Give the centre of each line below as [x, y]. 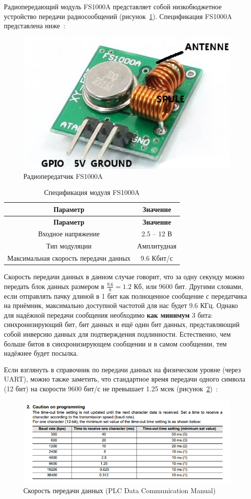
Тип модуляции [69, 246]
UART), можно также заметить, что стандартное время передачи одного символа [125, 379]
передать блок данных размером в [54, 286]
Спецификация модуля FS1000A [92, 192]
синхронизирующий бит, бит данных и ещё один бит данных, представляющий [122, 324]
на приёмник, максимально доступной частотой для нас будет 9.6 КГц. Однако [121, 305]
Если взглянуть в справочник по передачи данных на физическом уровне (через [122, 369]
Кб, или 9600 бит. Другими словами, [188, 286]
